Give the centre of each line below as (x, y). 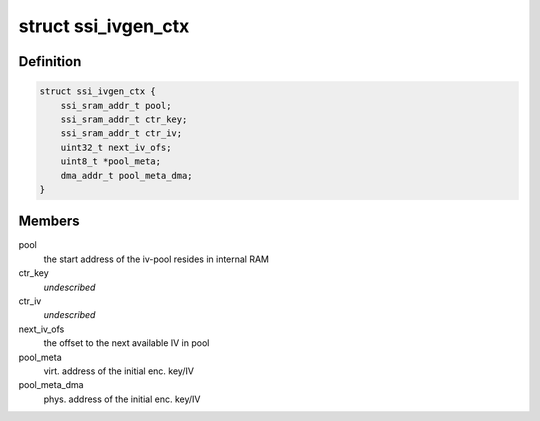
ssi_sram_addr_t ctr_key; (124, 119)
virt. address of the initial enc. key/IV (119, 371)
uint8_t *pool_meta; (111, 161)
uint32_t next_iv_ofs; (116, 147)
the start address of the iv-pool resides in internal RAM (156, 259)
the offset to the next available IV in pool (126, 343)
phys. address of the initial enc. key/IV (122, 399)
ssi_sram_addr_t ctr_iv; (121, 133)
